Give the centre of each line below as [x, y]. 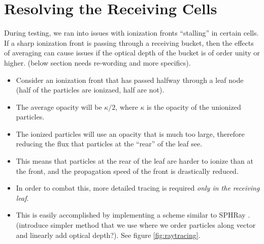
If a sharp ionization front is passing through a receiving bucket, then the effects [129, 42]
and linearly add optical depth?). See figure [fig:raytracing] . [108, 235]
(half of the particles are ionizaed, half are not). [90, 90]
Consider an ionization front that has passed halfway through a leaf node [130, 80]
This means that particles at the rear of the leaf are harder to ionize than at [135, 161]
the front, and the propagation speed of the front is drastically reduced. [127, 171]
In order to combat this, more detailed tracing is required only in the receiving [138, 188]
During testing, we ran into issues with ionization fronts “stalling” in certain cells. [131, 33]
